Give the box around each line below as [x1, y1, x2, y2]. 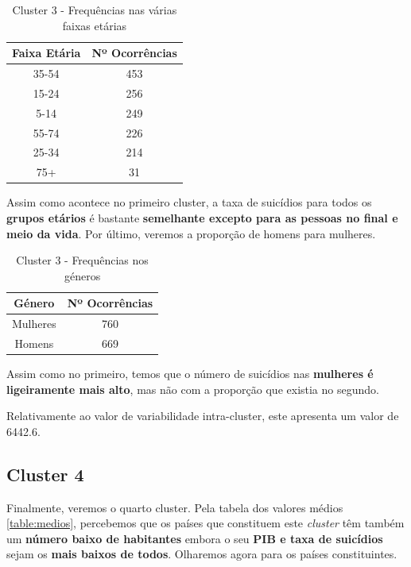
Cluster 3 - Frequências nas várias [12, 2, 177, 17]
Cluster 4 [6, 461, 84, 486]
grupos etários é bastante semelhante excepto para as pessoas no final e [6, 209, 398, 226]
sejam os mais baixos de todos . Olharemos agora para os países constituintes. [6, 546, 397, 562]
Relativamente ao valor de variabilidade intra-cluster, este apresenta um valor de [6, 407, 399, 424]
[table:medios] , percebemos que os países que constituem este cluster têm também [6, 515, 405, 531]
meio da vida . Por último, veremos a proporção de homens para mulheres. [6, 225, 376, 241]
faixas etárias [62, 17, 127, 33]
